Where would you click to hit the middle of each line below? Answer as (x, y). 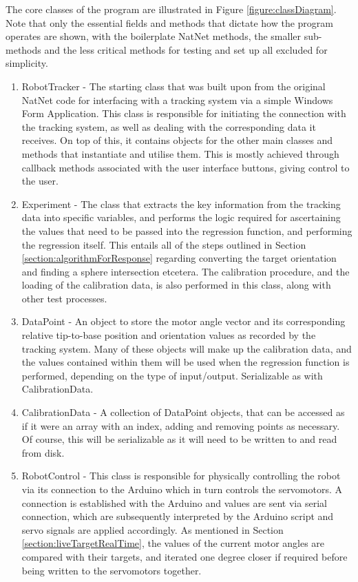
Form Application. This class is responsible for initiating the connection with (184, 113)
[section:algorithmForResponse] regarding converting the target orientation (179, 258)
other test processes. (64, 298)
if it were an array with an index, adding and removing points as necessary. (181, 425)
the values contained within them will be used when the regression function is (186, 362)
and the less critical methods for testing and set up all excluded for (186, 49)
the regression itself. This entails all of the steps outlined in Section (164, 244)
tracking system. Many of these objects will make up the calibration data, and (187, 348)
